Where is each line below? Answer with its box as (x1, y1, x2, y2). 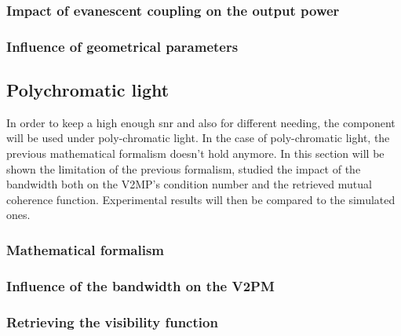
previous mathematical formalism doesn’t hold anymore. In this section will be (6, 145, 385, 162)
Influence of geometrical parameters (6, 36, 239, 56)
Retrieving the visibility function (6, 312, 218, 331)
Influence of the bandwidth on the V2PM (6, 276, 275, 295)
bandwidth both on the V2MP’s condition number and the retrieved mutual (6, 176, 372, 192)
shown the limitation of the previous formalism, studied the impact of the (6, 160, 361, 177)
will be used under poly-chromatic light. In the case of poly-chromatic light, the (6, 130, 390, 146)
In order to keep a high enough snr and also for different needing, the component (6, 114, 396, 130)
